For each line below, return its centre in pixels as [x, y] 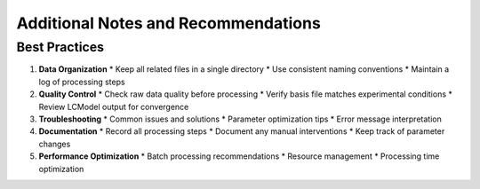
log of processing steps [82, 82]
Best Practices [60, 47]
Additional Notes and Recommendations [169, 23]
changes [55, 144]
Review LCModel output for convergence [114, 106]
